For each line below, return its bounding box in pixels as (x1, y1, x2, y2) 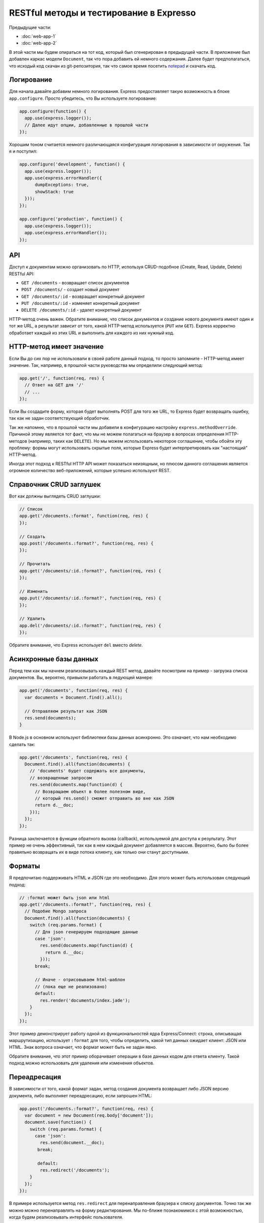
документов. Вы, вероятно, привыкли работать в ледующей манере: (9, 675, 154, 680)
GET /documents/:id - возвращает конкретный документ (21, 294, 145, 299)
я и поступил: (9, 148, 38, 154)
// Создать (19, 534, 45, 539)
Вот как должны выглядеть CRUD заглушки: (9, 493, 101, 499)
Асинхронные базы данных (9, 655, 99, 663)
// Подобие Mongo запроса (24, 908, 87, 914)
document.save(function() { (24, 1119, 92, 1125)
